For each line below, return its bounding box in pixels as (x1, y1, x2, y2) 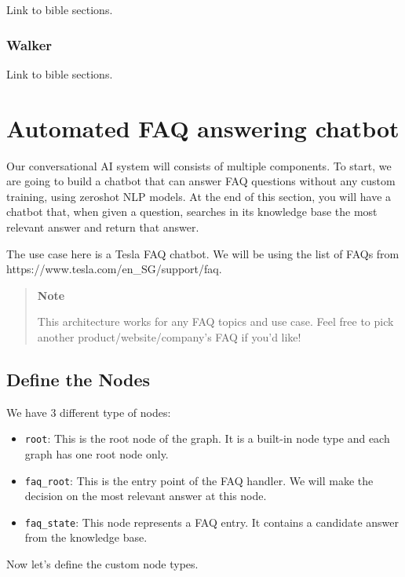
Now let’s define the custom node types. (6, 556, 199, 572)
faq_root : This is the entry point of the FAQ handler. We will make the (24, 472, 374, 488)
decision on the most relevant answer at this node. (24, 488, 267, 504)
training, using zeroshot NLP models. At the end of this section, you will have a (6, 188, 392, 204)
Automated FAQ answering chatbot (6, 111, 400, 144)
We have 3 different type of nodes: (6, 404, 171, 420)
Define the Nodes (6, 367, 151, 391)
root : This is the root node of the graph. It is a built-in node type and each (24, 430, 390, 447)
